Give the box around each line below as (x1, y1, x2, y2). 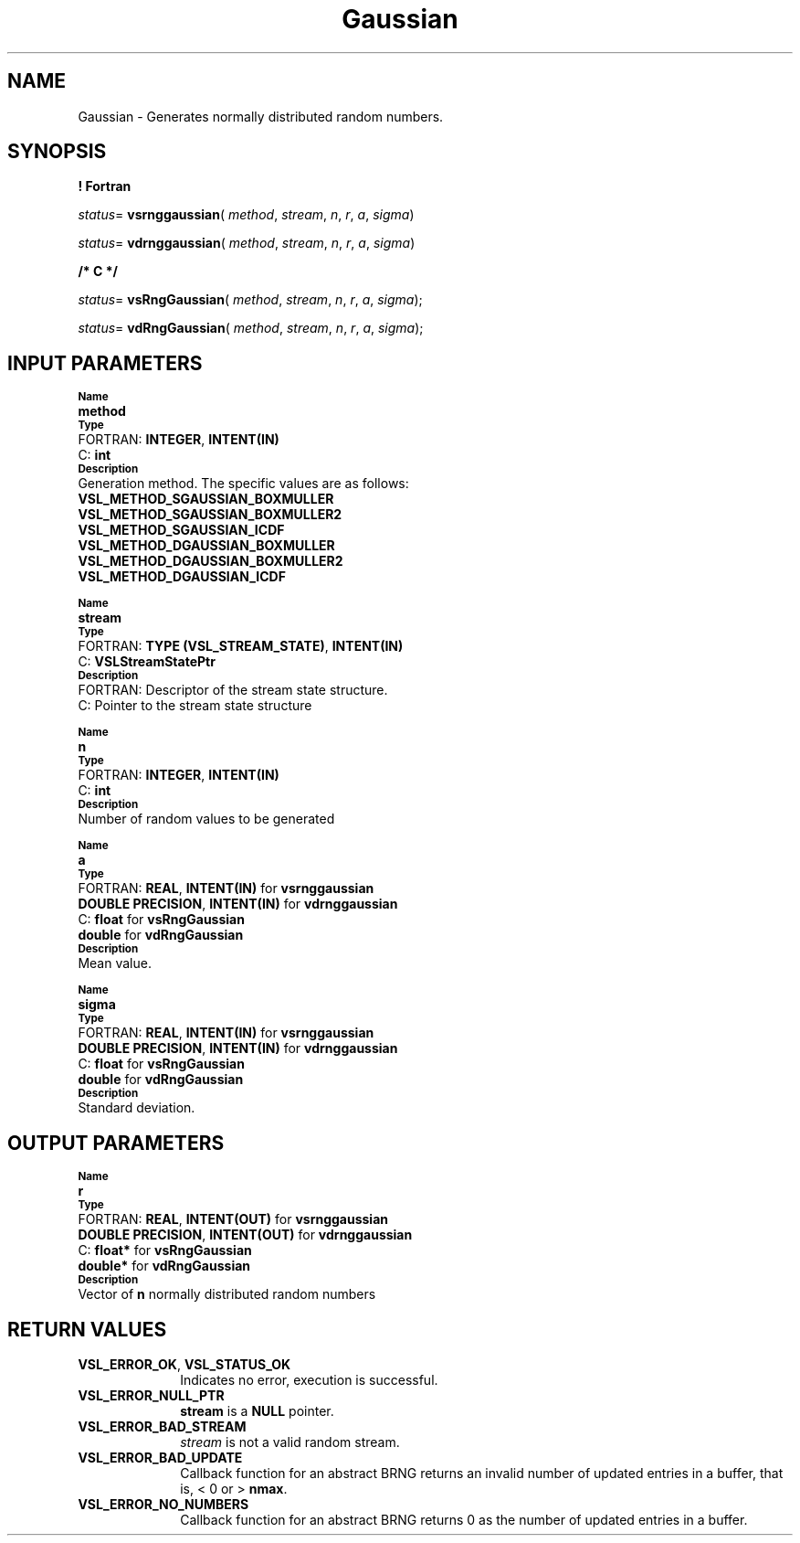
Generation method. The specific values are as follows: (78, 475, 409, 492)
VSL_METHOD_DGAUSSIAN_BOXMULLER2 (78, 553, 343, 569)
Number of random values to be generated (78, 811, 335, 827)
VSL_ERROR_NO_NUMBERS (78, 1495, 249, 1512)
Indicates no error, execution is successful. (180, 1371, 438, 1388)
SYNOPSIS (7, 140, 107, 164)
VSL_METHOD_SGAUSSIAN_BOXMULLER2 (78, 506, 342, 523)
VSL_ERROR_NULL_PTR (78, 1387, 225, 1403)
